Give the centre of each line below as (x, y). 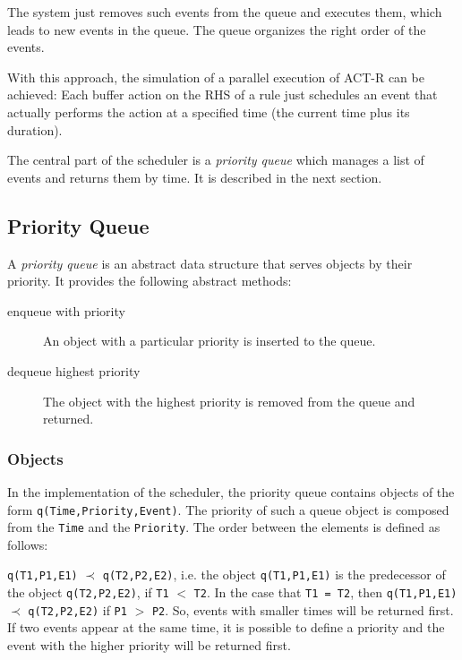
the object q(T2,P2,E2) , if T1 (88, 592)
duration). (35, 129)
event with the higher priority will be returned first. (149, 644)
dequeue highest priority (74, 370)
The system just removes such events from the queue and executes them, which (225, 12)
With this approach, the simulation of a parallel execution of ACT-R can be (216, 77)
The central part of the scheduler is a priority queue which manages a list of (216, 160)
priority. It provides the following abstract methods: (150, 281)
